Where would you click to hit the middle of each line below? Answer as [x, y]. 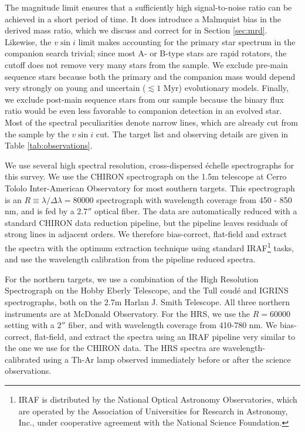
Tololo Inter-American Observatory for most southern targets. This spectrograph [150, 188]
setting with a [30, 325]
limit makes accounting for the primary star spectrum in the [187, 41]
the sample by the [37, 134]
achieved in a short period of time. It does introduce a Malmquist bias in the [143, 18]
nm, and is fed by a [40, 211]
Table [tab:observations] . [49, 145]
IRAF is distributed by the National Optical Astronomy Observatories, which [158, 399]
